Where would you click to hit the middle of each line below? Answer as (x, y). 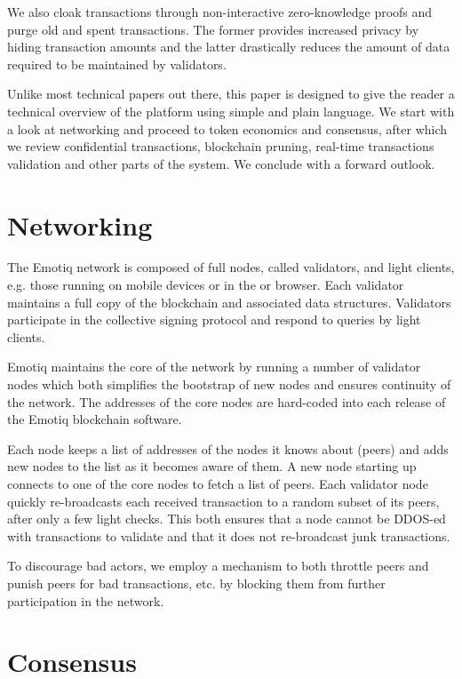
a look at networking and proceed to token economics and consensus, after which (227, 128)
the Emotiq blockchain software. (95, 419)
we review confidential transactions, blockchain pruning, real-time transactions (221, 146)
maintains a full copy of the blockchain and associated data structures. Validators (229, 302)
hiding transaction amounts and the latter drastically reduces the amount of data (229, 47)
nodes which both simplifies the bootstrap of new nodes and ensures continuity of (229, 384)
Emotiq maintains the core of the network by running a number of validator (214, 367)
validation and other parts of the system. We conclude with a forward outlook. (221, 163)
